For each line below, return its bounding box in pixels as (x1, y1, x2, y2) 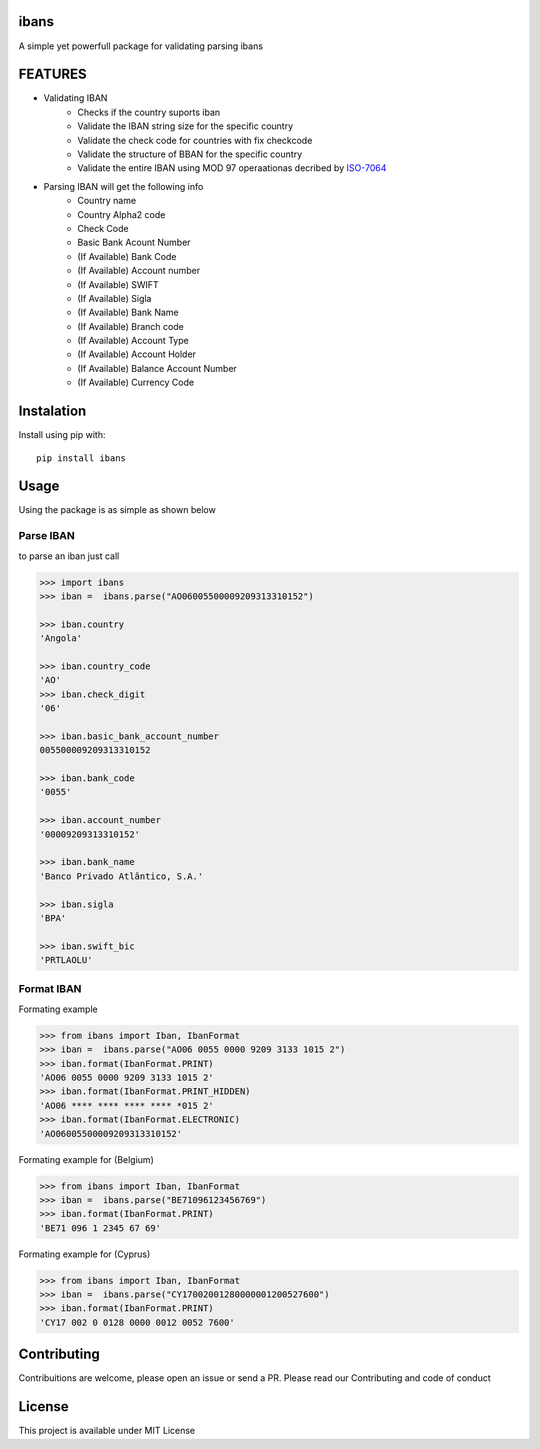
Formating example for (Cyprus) (18, 1248, 151, 1260)
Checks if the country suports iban (77, 106, 221, 118)
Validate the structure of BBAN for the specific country (77, 148, 303, 160)
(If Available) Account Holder (77, 348, 197, 360)
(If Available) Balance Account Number (77, 362, 237, 374)
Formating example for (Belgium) (18, 1153, 154, 1165)
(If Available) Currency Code (77, 376, 195, 389)
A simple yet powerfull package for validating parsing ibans (18, 40, 264, 52)
